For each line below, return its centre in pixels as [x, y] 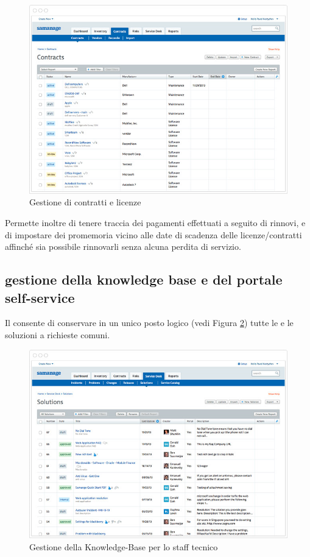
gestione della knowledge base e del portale [144, 279]
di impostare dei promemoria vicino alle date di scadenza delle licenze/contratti [153, 234]
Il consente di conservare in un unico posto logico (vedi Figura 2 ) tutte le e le [149, 323]
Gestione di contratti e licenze [85, 202]
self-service [40, 297]
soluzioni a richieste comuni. [58, 335]
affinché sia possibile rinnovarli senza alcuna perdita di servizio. [123, 247]
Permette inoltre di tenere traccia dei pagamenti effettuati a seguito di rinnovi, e [155, 223]
